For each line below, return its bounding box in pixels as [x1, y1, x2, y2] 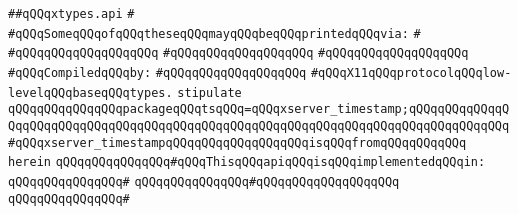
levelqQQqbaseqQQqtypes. [8, 85, 173, 100]
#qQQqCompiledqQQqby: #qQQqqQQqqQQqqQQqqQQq [8, 65, 307, 80]
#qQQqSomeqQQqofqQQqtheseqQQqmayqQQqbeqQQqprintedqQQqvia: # [8, 26, 421, 41]
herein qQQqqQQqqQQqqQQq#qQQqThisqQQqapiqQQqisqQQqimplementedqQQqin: [8, 155, 486, 170]
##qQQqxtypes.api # [8, 7, 135, 21]
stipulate [177, 85, 242, 100]
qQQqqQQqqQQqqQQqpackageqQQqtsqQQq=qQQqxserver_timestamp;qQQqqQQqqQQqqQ [8, 102, 510, 117]
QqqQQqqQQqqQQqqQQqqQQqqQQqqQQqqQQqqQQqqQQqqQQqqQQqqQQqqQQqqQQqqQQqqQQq [8, 118, 510, 133]
